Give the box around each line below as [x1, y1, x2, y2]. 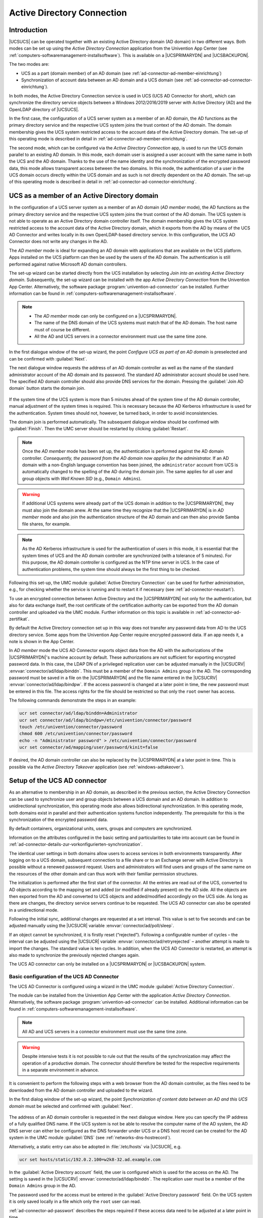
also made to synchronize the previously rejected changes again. [9, 952, 140, 958]
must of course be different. [34, 326, 91, 332]
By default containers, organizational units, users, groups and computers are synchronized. [9, 826, 192, 832]
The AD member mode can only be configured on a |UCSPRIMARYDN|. [34, 313, 177, 319]
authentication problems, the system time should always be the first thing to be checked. [22, 566, 201, 572]
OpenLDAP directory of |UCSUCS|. [9, 106, 79, 112]
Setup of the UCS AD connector [9, 777, 107, 785]
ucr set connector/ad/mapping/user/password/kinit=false [19, 744, 158, 750]
